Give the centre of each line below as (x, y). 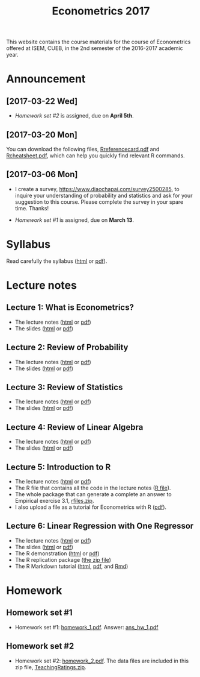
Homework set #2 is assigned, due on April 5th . (74, 116)
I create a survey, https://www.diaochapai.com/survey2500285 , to (97, 189)
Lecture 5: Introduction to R (59, 467)
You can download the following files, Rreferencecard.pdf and (83, 149)
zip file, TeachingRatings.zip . (50, 667)
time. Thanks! (32, 208)
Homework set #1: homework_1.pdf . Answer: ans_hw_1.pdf (86, 627)
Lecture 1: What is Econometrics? (70, 308)
